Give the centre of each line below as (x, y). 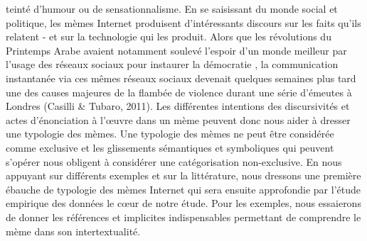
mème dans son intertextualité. (73, 231)
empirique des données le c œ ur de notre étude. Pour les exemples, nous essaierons (183, 203)
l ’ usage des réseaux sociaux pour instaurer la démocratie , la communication (172, 64)
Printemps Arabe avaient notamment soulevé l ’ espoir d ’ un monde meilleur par (176, 50)
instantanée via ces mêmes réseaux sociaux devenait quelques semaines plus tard (181, 78)
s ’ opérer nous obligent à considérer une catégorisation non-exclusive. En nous (174, 161)
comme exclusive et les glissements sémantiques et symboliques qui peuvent (170, 147)
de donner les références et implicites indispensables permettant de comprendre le (183, 217)
